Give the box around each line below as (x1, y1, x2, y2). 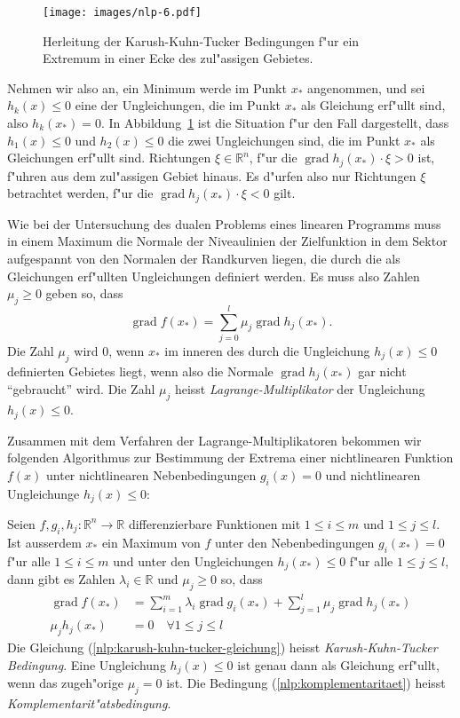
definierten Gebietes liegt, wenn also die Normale (7, 361, 274, 380)
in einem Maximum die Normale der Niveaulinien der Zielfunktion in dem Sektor (7, 232, 448, 250)
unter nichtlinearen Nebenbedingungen (46, 465, 257, 484)
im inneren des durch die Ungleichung (164, 342, 370, 360)
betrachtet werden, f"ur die (7, 184, 154, 202)
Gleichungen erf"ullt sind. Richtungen (7, 148, 211, 167)
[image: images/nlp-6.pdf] (43, 6, 202, 19)
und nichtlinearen (325, 465, 421, 484)
